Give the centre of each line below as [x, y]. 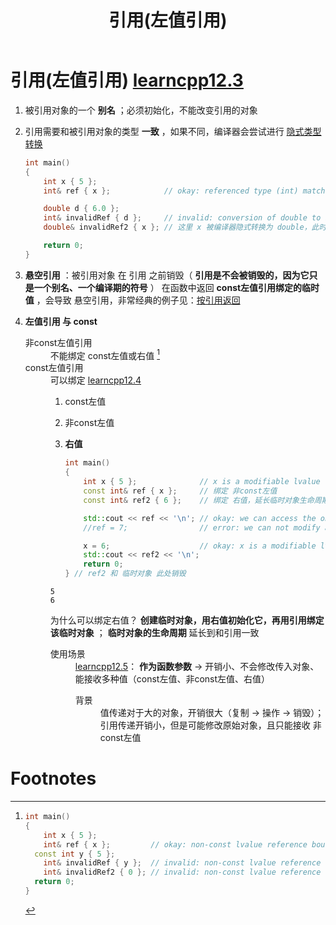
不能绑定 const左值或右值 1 [105, 354]
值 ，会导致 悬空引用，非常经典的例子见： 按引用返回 [132, 300]
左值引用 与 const [61, 321]
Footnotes [53, 778]
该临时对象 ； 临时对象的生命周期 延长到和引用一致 [154, 633]
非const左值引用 [58, 342]
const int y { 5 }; [75, 854]
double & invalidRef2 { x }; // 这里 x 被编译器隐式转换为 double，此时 [185, 227]
